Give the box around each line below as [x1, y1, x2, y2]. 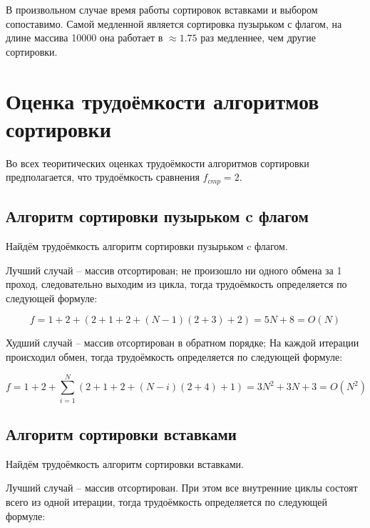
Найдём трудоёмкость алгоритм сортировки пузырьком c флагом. [6, 238, 288, 253]
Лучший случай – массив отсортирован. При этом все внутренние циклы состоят [6, 480, 358, 495]
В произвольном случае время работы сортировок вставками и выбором [6, 2, 318, 16]
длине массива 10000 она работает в [6, 30, 163, 45]
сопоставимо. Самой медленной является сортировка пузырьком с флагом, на [6, 16, 342, 31]
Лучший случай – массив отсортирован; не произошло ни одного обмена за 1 [6, 262, 342, 277]
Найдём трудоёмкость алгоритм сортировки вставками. [6, 456, 244, 471]
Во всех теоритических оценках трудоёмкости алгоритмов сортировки [6, 155, 309, 170]
